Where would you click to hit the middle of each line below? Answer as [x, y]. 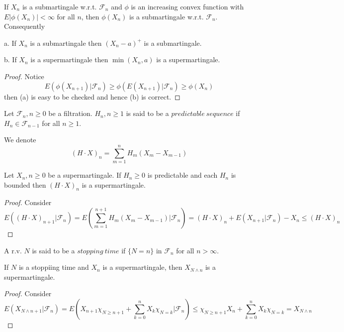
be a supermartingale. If [85, 175]
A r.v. [13, 250]
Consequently [25, 26]
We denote [20, 140]
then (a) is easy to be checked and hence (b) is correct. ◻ [92, 96]
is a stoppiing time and [54, 267]
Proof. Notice [24, 76]
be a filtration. [70, 113]
